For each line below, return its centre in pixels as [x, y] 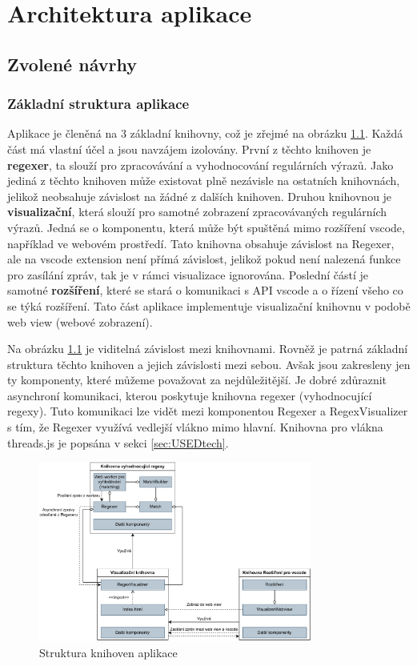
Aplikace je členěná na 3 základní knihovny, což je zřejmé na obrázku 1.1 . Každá [205, 133]
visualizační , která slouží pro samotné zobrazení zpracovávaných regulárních [197, 212]
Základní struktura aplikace [98, 104]
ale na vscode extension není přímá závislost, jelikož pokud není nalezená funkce [204, 259]
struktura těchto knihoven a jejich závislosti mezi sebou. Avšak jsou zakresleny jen [209, 364]
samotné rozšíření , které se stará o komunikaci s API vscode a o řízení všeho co [205, 290]
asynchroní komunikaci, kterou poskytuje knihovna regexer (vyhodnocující [190, 395]
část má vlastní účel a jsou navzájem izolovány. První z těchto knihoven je [189, 148]
